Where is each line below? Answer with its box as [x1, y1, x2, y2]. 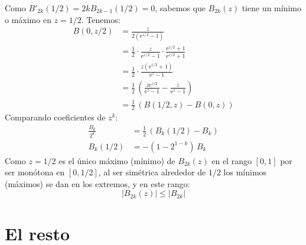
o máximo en [5, 13, 51, 25]
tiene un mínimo [242, 2, 301, 14]
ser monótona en [5, 166, 65, 178]
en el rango [211, 154, 252, 166]
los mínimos [223, 166, 267, 178]
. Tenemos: [81, 13, 121, 25]
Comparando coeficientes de [5, 111, 106, 123]
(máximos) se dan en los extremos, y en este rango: [5, 177, 190, 190]
